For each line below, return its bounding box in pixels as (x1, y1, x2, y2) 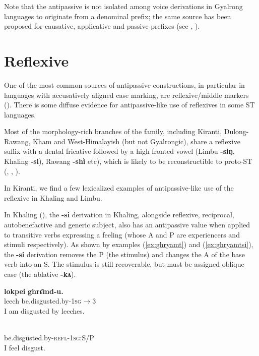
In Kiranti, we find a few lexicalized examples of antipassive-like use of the (4, 183, 234, 193)
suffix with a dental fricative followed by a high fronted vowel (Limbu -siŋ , (4, 146, 235, 156)
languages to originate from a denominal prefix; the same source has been (4, 11, 231, 21)
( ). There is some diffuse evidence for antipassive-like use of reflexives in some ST (4, 99, 255, 110)
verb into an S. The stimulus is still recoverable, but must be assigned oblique (4, 259, 244, 269)
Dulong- (224, 126, 249, 137)
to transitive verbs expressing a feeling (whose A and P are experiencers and (4, 229, 240, 240)
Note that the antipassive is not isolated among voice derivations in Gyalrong (4, 1, 243, 11)
